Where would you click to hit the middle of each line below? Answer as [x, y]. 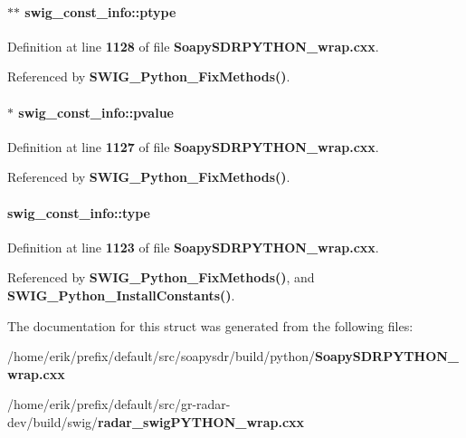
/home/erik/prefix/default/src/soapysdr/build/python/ [161, 356]
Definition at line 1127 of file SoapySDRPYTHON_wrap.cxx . [193, 146]
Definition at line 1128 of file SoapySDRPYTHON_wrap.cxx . [193, 46]
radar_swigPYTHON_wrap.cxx [201, 421]
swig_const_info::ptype [100, 11]
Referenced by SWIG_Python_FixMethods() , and [161, 277]
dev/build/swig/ [53, 421]
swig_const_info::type [79, 212]
